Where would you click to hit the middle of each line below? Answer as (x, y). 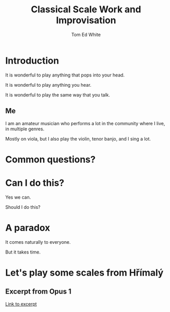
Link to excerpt (21, 304)
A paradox (28, 228)
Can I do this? (35, 183)
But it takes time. (23, 252)
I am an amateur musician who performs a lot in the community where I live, (85, 123)
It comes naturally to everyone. (38, 242)
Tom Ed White (86, 34)
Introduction (32, 61)
